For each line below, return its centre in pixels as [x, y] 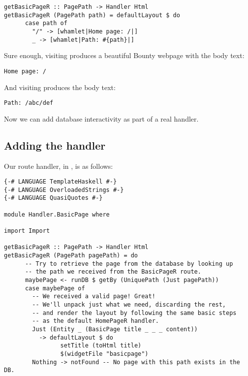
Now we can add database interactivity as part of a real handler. [101, 118]
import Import [27, 231]
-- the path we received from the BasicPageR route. [113, 272]
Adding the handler [55, 145]
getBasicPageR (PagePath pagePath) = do [71, 256]
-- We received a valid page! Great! [94, 297]
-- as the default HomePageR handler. [95, 321]
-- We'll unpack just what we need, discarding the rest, [129, 305]
